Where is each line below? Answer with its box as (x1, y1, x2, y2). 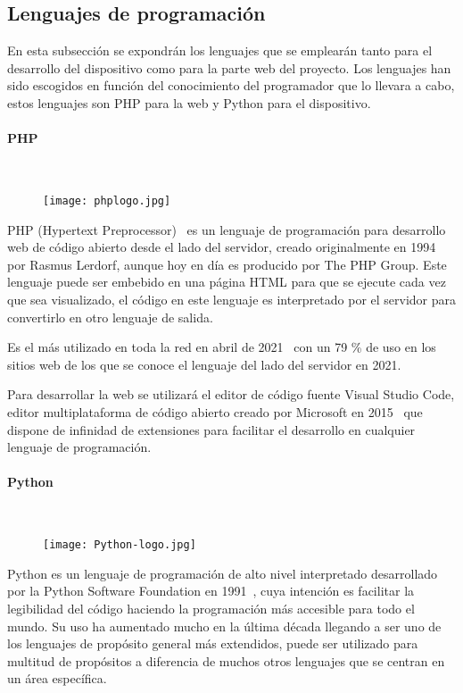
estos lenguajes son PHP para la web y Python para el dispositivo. (7, 93, 371, 112)
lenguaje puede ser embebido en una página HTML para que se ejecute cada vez (7, 272, 446, 291)
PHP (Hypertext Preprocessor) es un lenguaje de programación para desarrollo (7, 220, 446, 238)
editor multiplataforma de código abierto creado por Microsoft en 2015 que (7, 402, 423, 421)
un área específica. (7, 669, 107, 688)
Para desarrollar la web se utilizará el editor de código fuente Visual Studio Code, (7, 385, 455, 404)
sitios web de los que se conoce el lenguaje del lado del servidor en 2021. (7, 355, 401, 373)
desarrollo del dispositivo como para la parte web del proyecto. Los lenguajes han (7, 58, 451, 77)
